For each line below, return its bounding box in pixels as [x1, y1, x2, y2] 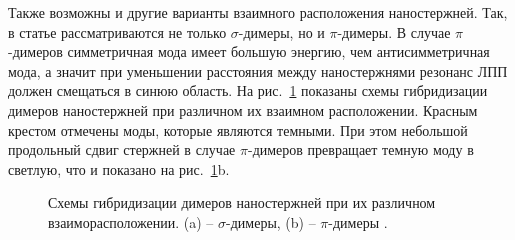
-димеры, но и [238, 21, 325, 42]
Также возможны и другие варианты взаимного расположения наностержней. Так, [8, 2, 508, 22]
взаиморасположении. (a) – [48, 211, 214, 232]
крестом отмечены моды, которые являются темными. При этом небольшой [8, 119, 468, 140]
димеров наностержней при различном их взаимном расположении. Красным [8, 99, 478, 120]
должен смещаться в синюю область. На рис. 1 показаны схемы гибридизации [8, 80, 488, 101]
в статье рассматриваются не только [8, 21, 227, 42]
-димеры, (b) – [226, 211, 316, 232]
